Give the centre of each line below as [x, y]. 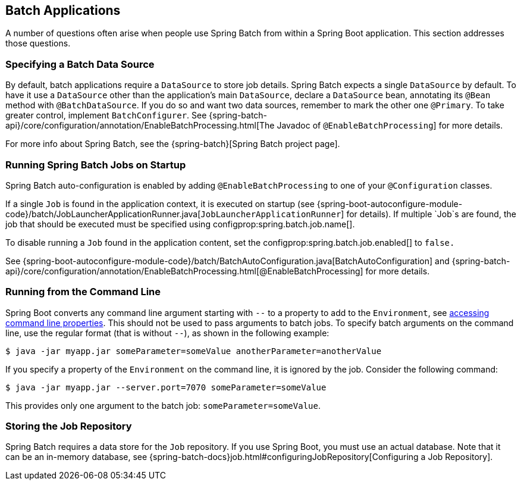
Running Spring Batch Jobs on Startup [96, 165]
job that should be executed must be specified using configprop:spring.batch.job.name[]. [180, 224]
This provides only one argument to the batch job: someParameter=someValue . [163, 405]
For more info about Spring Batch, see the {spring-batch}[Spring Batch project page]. [173, 144]
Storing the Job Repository [69, 426]
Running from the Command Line [83, 292]
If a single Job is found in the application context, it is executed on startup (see [160, 204]
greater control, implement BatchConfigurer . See [106, 115]
